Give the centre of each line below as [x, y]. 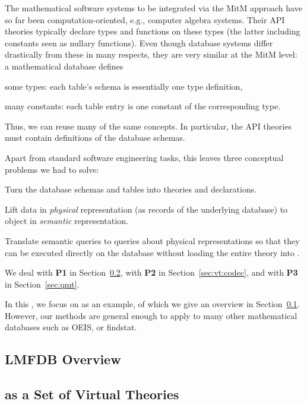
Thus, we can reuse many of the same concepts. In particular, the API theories [148, 126]
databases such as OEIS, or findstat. [71, 327]
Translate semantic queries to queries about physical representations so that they [152, 240]
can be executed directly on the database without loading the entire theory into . [152, 252]
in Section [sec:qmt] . [42, 284]
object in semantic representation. [67, 221]
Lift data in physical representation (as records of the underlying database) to [146, 209]
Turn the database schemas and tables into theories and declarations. [131, 189]
